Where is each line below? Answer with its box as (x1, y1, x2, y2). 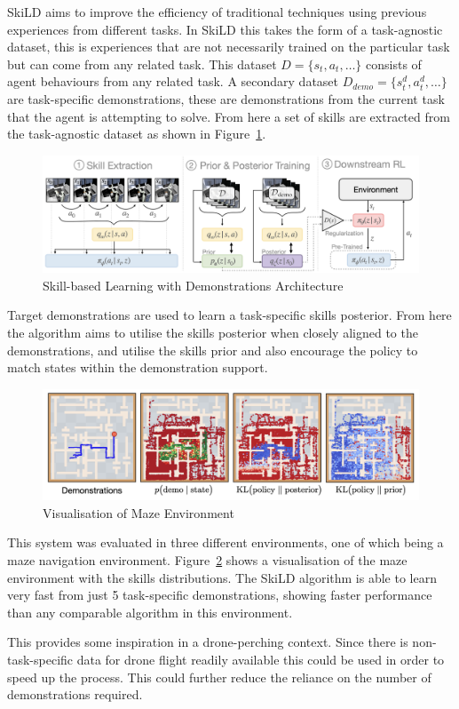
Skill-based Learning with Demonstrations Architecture (43, 275, 344, 294)
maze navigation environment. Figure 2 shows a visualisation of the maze (7, 551, 408, 570)
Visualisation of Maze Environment (43, 503, 234, 522)
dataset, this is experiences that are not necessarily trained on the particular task (7, 37, 450, 56)
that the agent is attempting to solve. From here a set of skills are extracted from (7, 107, 450, 125)
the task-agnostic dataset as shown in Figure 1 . (7, 124, 266, 143)
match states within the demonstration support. (7, 358, 268, 377)
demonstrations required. (7, 685, 143, 704)
